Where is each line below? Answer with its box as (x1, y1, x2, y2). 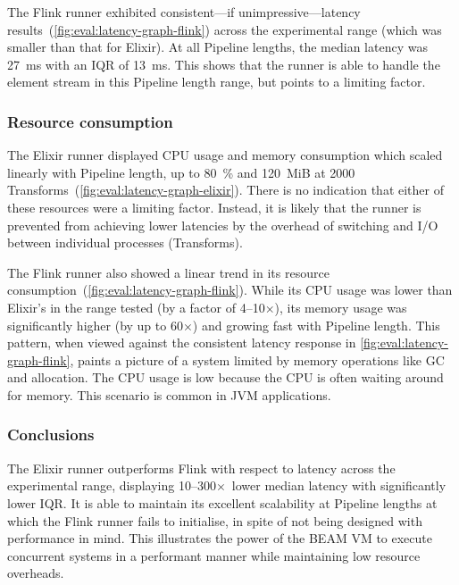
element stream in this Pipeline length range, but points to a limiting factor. (7, 72, 426, 91)
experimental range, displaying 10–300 (7, 476, 216, 495)
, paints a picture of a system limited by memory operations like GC (70, 350, 445, 369)
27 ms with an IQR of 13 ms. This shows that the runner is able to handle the (7, 54, 440, 73)
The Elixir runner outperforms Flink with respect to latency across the (7, 458, 396, 477)
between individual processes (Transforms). (7, 233, 243, 252)
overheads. (7, 564, 64, 582)
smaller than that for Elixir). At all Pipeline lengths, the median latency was (7, 38, 428, 56)
